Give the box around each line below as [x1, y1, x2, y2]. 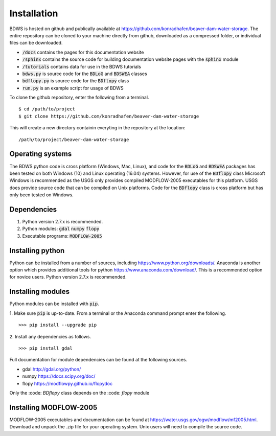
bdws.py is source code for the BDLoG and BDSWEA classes [22, 71, 148, 77]
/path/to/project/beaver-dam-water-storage [18, 136, 129, 143]
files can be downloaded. [9, 40, 63, 46]
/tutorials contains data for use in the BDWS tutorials [22, 63, 142, 70]
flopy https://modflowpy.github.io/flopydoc [22, 380, 112, 386]
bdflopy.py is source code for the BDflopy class [22, 78, 129, 84]
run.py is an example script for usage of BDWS [22, 85, 124, 91]
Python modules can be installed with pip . [9, 301, 99, 307]
